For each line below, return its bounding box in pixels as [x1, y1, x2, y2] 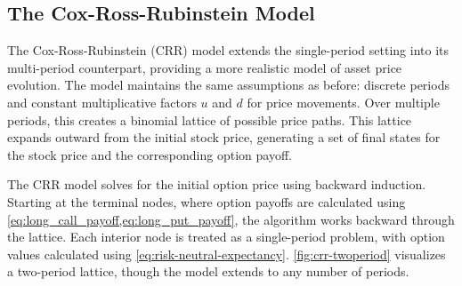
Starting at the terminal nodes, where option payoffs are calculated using [7, 192, 406, 211]
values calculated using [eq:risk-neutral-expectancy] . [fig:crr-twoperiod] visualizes [7, 244, 446, 263]
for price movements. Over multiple [247, 92, 440, 111]
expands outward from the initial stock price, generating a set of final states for [7, 128, 441, 147]
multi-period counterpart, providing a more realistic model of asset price [7, 58, 402, 76]
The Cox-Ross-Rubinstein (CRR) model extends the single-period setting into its [7, 41, 449, 60]
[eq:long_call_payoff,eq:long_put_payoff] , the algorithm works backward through [7, 210, 455, 228]
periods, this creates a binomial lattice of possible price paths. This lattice [7, 110, 412, 129]
